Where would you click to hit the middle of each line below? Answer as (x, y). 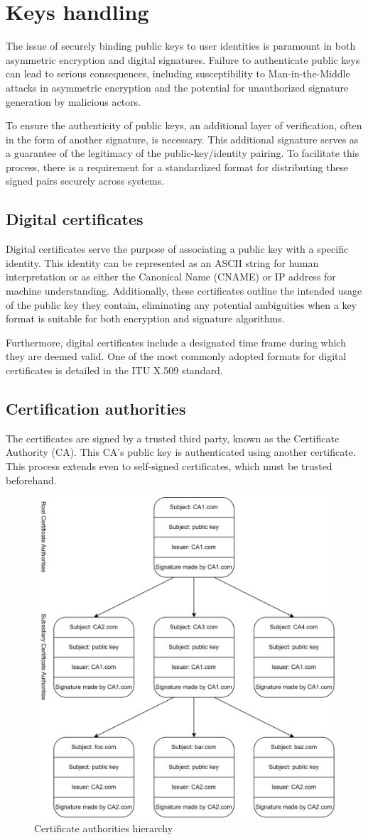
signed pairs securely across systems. (85, 181)
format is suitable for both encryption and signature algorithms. (145, 318)
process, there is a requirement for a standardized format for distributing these (177, 167)
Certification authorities (96, 408)
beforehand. (31, 480)
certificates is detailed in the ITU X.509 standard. (114, 370)
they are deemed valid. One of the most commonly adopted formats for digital (176, 356)
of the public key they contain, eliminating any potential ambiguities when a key (181, 304)
